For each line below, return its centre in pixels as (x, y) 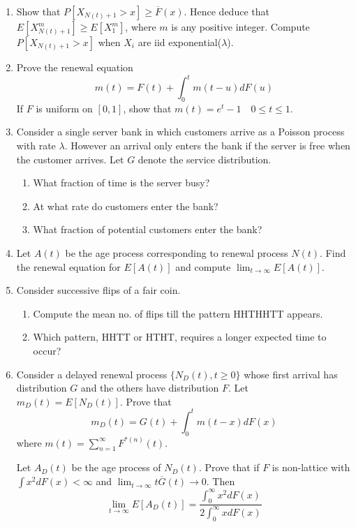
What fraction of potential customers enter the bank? (148, 229)
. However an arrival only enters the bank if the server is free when (207, 146)
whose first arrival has (291, 374)
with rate (36, 146)
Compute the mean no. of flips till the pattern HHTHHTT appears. (178, 313)
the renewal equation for (68, 266)
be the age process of (116, 467)
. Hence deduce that (227, 11)
